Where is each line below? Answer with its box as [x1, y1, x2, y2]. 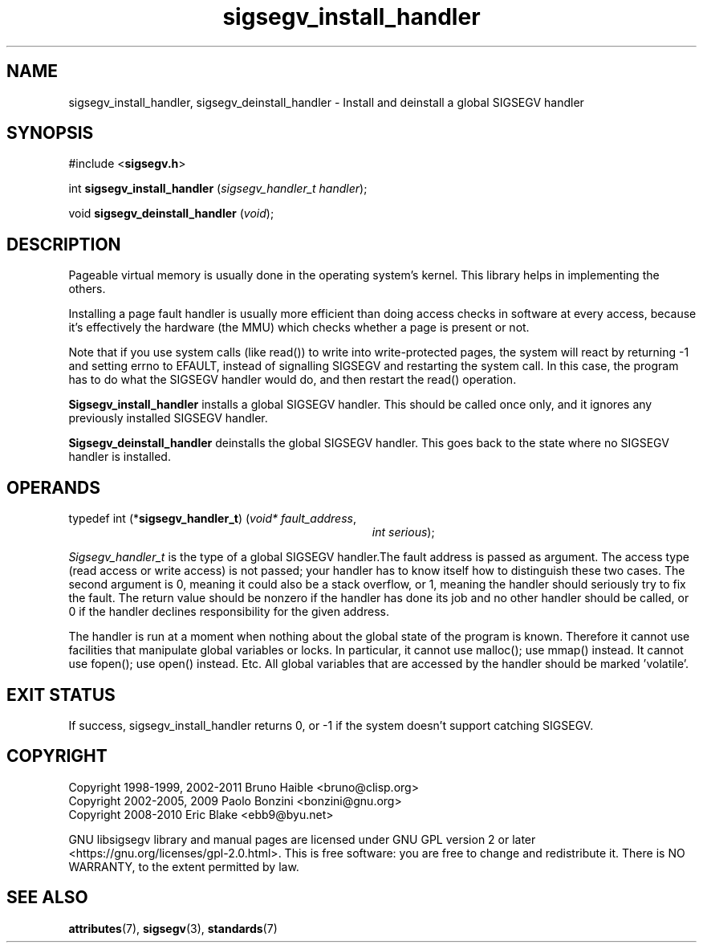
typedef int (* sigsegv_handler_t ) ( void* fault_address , [68, 511, 356, 526]
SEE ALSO [6, 887, 88, 908]
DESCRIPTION [6, 234, 121, 255]
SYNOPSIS [6, 123, 94, 144]
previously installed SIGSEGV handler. [68, 411, 268, 426]
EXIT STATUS [6, 684, 116, 705]
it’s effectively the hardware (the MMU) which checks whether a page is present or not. [68, 320, 530, 335]
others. [68, 282, 106, 296]
